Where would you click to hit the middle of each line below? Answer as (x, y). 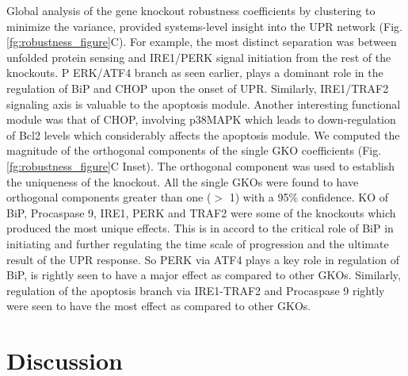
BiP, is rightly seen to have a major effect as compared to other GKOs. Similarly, (204, 275)
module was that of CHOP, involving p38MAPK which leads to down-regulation (201, 119)
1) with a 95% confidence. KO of (309, 197)
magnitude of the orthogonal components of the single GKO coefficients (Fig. (194, 150)
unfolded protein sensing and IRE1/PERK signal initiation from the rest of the (199, 57)
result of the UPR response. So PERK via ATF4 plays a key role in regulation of (203, 259)
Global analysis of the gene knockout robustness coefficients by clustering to (191, 10)
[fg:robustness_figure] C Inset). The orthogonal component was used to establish (200, 165)
